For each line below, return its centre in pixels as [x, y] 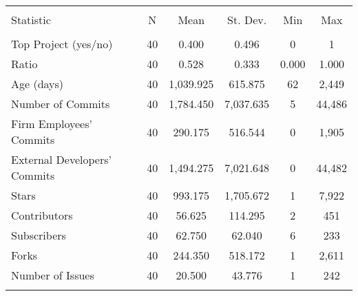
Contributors [42, 215]
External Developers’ [61, 159]
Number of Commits [61, 104]
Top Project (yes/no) [62, 44]
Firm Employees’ [52, 124]
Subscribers [39, 235]
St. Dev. [247, 20]
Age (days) [38, 84]
